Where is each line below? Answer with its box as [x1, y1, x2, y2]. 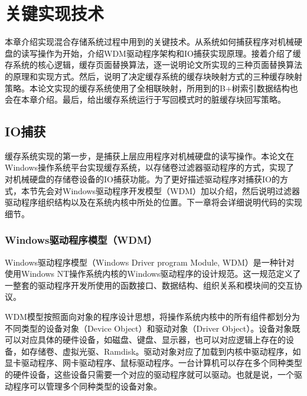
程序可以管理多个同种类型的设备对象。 [12, 379, 162, 392]
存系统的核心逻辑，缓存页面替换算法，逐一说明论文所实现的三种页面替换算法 [5, 58, 302, 71]
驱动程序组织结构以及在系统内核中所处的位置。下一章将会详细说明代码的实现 [5, 196, 302, 208]
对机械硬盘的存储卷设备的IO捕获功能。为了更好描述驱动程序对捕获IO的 [5, 173, 280, 185]
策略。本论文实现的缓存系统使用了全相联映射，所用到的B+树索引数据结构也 [5, 81, 298, 94]
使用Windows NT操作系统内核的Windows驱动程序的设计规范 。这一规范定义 [5, 267, 293, 280]
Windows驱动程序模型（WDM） [5, 233, 158, 247]
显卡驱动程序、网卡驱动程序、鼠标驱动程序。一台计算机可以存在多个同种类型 [5, 356, 302, 369]
